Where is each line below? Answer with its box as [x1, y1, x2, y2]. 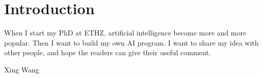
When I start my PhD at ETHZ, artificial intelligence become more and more [4, 27, 247, 38]
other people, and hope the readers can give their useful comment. [4, 47, 211, 58]
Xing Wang [4, 64, 39, 74]
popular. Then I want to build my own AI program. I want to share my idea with [4, 37, 259, 48]
